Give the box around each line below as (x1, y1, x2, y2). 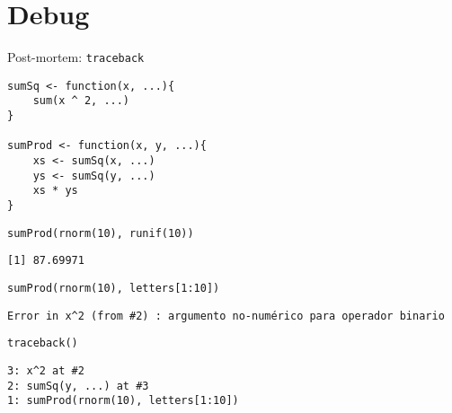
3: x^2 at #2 (7, 364, 84, 377)
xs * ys (32, 184, 78, 198)
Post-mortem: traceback (7, 48, 145, 66)
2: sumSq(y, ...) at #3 (7, 379, 149, 392)
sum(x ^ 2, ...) (32, 94, 130, 108)
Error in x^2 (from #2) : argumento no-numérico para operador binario (7, 309, 445, 322)
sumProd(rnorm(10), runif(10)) (7, 226, 194, 240)
